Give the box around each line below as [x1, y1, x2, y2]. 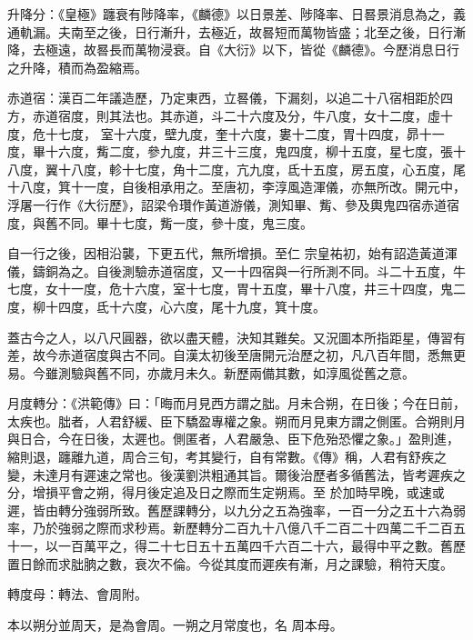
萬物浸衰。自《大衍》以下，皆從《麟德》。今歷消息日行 [134, 40, 459, 59]
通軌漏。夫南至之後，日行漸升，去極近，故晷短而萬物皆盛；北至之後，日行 [7, 22, 453, 41]
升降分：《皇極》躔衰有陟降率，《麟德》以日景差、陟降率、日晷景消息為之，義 [7, 5, 466, 23]
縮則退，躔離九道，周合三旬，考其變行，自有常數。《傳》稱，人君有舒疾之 [7, 447, 447, 466]
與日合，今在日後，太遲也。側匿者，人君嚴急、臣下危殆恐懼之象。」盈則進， [7, 429, 459, 448]
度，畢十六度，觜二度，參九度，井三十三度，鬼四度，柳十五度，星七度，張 [7, 142, 453, 161]
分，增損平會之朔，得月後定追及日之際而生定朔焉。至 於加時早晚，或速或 [7, 483, 445, 502]
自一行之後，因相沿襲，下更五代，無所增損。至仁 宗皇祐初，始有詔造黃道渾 [7, 244, 458, 263]
